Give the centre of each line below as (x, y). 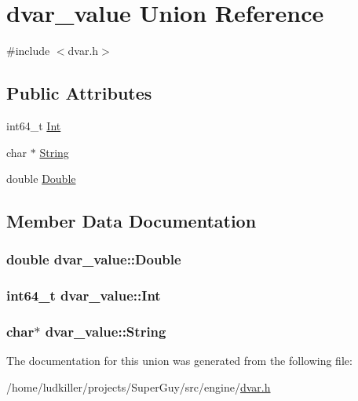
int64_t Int (34, 125)
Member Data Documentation (132, 221)
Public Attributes (79, 93)
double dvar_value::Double (94, 259)
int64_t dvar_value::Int (84, 295)
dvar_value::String (106, 332)
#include (28, 51)
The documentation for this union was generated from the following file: (179, 361)
